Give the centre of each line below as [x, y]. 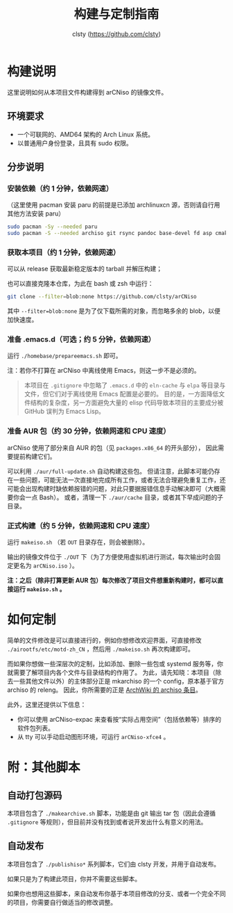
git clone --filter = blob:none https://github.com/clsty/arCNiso [102, 297]
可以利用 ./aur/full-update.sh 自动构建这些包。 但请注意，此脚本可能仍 [111, 471]
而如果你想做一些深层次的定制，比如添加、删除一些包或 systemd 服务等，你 [115, 663]
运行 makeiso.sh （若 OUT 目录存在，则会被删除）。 [78, 542]
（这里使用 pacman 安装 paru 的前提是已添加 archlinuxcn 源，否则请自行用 [114, 205]
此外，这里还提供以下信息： [47, 704]
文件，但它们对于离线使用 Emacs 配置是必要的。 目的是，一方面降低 [121, 394]
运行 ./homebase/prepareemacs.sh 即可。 [65, 356]
